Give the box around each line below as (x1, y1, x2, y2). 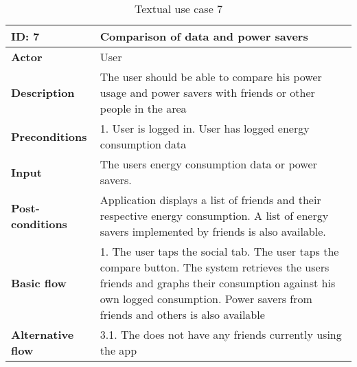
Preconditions (11, 128, 87, 144)
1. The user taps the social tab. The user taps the (100, 243, 339, 259)
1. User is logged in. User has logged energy (100, 120, 310, 136)
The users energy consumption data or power (100, 156, 317, 172)
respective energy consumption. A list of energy (100, 208, 329, 223)
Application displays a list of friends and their (100, 192, 321, 208)
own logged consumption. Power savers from (100, 291, 312, 307)
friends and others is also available (100, 307, 265, 322)
